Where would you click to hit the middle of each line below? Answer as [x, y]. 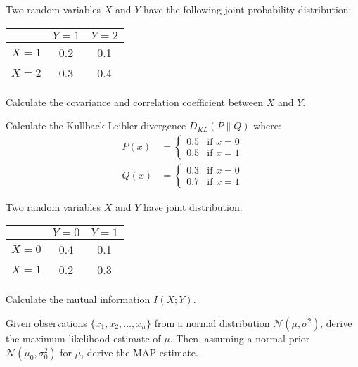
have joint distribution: [193, 206]
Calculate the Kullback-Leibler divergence [96, 125]
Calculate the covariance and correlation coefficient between [135, 102]
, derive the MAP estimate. [140, 352]
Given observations [46, 323]
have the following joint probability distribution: [248, 9]
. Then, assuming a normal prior [240, 339]
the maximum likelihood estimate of [83, 339]
